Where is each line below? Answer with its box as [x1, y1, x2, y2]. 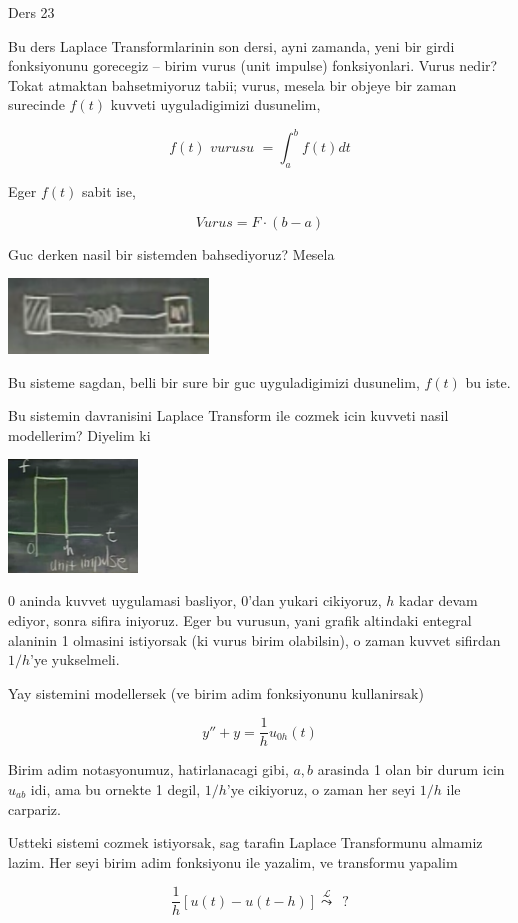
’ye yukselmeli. [30, 649, 120, 670]
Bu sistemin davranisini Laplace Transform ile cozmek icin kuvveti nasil [8, 405, 449, 426]
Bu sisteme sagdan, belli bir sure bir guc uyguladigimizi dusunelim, [8, 371, 420, 392]
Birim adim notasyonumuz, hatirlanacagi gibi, [8, 759, 289, 780]
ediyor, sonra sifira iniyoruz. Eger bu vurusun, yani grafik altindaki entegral [8, 609, 472, 630]
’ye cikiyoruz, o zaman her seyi [226, 779, 416, 799]
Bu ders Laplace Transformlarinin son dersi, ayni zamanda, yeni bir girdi [8, 35, 455, 56]
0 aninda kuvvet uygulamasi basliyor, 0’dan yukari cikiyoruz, [8, 590, 382, 611]
